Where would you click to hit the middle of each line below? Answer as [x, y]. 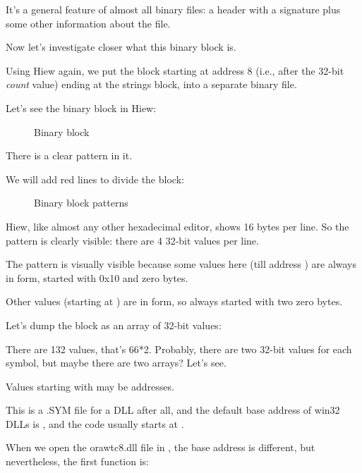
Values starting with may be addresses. [90, 386]
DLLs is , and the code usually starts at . [95, 423]
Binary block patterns [81, 203]
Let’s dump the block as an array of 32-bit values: [114, 325]
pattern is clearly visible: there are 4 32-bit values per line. [132, 240]
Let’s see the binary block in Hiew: [81, 107]
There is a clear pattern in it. [69, 155]
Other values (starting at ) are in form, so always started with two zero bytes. [174, 301]
